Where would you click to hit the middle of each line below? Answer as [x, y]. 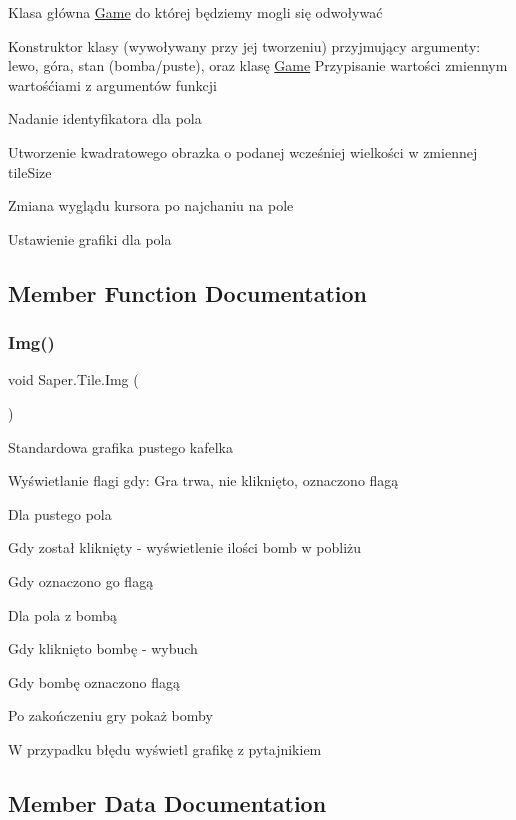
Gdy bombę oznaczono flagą [94, 681]
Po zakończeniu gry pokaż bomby [110, 715]
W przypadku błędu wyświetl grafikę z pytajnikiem [165, 748]
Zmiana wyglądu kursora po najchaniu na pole [151, 205]
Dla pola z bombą [63, 614]
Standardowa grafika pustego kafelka [120, 446]
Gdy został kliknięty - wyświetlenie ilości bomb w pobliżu [185, 547]
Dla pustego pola [60, 513]
